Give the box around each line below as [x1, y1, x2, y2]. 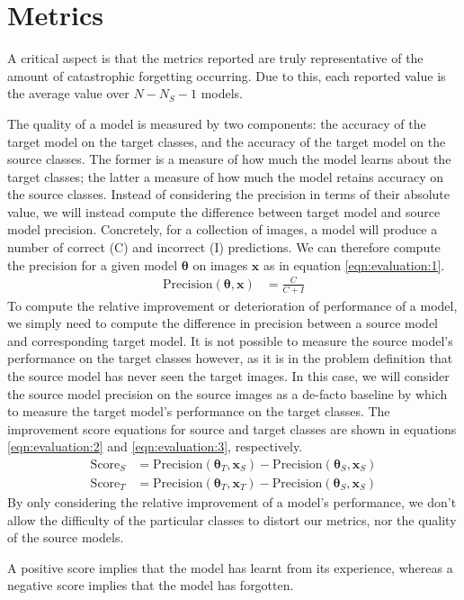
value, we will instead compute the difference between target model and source [7, 202, 441, 221]
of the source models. [7, 528, 124, 547]
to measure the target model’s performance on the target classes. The [7, 402, 390, 421]
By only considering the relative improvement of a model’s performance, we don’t [7, 493, 457, 512]
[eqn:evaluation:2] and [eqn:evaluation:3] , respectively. [7, 437, 303, 456]
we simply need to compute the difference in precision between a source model [7, 314, 438, 332]
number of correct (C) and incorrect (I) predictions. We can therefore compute [7, 238, 441, 257]
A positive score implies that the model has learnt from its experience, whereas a [7, 558, 453, 577]
